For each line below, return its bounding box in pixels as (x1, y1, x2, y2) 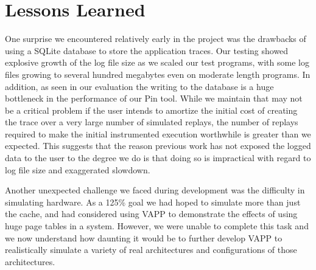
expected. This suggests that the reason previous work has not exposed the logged (5, 139, 311, 152)
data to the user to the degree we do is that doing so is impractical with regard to (5, 151, 311, 164)
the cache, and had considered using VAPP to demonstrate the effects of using (5, 207, 298, 220)
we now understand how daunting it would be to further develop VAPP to (5, 231, 283, 244)
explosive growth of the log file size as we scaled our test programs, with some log (5, 56, 309, 69)
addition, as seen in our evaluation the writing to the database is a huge (5, 80, 274, 92)
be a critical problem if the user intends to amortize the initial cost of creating (5, 103, 298, 116)
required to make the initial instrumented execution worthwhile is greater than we (5, 127, 311, 140)
